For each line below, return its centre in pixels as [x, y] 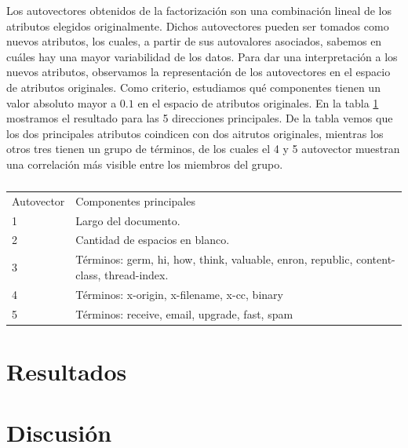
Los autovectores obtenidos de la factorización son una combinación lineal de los [199, 10]
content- [375, 259]
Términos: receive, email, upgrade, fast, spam [184, 313]
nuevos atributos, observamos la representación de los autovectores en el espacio [199, 72]
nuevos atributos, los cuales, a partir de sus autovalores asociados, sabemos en [194, 41]
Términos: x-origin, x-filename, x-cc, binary [179, 294]
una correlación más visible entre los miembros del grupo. [145, 164]
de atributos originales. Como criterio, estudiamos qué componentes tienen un [193, 87]
